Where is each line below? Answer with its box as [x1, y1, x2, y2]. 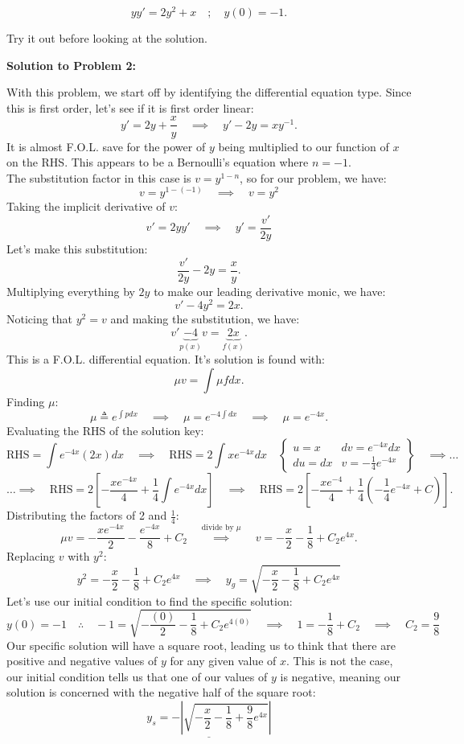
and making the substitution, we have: [110, 310, 300, 327]
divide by [201, 524, 234, 532]
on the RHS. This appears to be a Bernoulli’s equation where [6, 154, 309, 171]
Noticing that [6, 310, 73, 327]
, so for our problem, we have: [240, 169, 387, 186]
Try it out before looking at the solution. [6, 30, 207, 47]
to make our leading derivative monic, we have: [154, 282, 386, 299]
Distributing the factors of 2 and [6, 507, 167, 524]
